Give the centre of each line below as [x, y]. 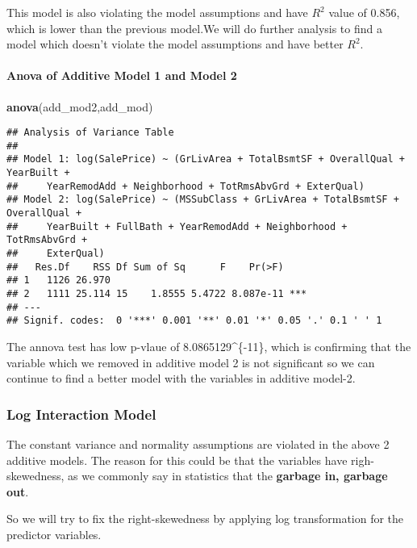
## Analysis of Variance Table [90, 133]
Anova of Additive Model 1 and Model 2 [122, 75]
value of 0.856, [364, 12]
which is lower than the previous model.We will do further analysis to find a [194, 28]
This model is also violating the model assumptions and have [157, 12]
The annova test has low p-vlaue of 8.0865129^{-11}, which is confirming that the [209, 347]
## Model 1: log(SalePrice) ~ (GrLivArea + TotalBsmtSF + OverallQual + [206, 159]
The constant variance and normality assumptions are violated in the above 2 [198, 444]
